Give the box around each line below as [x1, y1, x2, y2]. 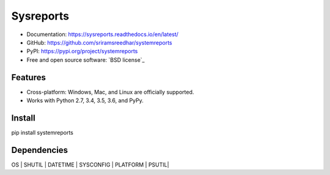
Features [11, 72, 46, 83]
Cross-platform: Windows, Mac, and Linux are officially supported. [26, 88, 194, 95]
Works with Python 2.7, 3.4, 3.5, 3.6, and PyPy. [26, 97, 144, 104]
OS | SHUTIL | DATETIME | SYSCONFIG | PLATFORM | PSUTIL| [11, 161, 169, 168]
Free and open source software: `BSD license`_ [26, 56, 145, 64]
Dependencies [11, 144, 68, 155]
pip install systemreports [11, 128, 73, 136]
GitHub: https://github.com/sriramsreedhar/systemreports [26, 39, 172, 46]
